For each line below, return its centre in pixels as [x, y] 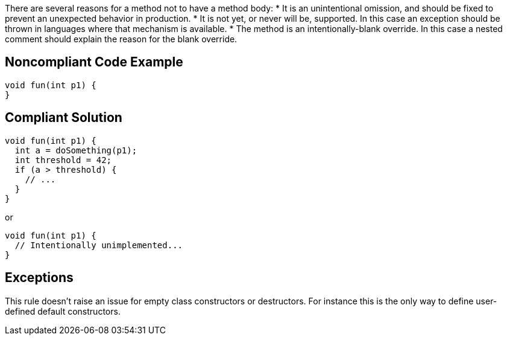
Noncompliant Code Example [94, 62]
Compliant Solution [64, 118]
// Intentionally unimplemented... [99, 245]
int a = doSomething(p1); [76, 150]
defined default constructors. [63, 311]
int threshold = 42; [63, 160]
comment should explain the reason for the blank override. [121, 39]
